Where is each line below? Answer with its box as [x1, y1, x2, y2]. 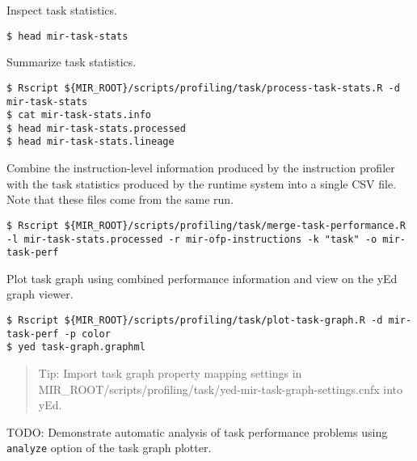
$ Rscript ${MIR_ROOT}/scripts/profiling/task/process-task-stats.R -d [6, 82, 400, 94]
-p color [64, 328, 111, 340]
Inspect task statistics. [6, 2, 117, 18]
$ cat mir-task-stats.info [6, 109, 151, 121]
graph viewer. [6, 285, 74, 302]
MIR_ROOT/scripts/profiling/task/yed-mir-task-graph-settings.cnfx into [38, 380, 403, 397]
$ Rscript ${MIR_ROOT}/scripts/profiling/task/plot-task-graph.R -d [6, 315, 383, 327]
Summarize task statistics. [6, 53, 137, 70]
